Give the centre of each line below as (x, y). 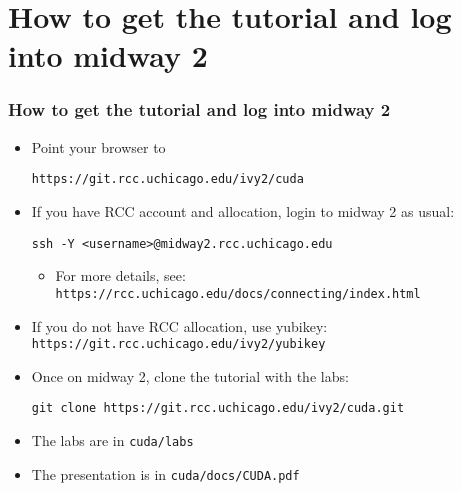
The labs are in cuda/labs (112, 440)
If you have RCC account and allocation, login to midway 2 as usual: (243, 211)
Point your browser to (98, 146)
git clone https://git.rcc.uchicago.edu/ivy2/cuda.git (218, 408)
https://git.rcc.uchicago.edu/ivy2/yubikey (178, 344)
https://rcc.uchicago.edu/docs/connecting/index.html (238, 293)
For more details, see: (120, 275)
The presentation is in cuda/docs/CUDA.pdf (165, 473)
